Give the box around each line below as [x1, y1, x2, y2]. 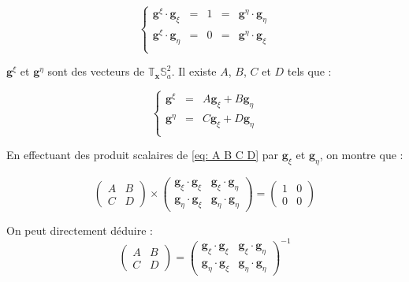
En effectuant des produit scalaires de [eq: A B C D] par [6, 147, 279, 163]
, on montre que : [319, 147, 403, 163]
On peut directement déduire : [6, 221, 153, 238]
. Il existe [171, 63, 217, 80]
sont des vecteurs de [47, 63, 145, 80]
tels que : [287, 63, 332, 80]
